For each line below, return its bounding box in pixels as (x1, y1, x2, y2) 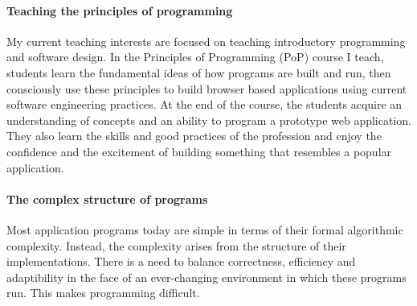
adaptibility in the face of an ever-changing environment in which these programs (6, 268, 407, 285)
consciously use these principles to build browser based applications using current (6, 80, 407, 97)
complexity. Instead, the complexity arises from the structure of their (6, 237, 346, 254)
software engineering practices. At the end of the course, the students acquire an (6, 96, 403, 113)
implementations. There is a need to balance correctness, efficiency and (6, 253, 356, 270)
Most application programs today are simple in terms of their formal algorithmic (6, 221, 403, 238)
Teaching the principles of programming (6, 2, 233, 19)
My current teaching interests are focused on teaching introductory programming (6, 32, 406, 49)
